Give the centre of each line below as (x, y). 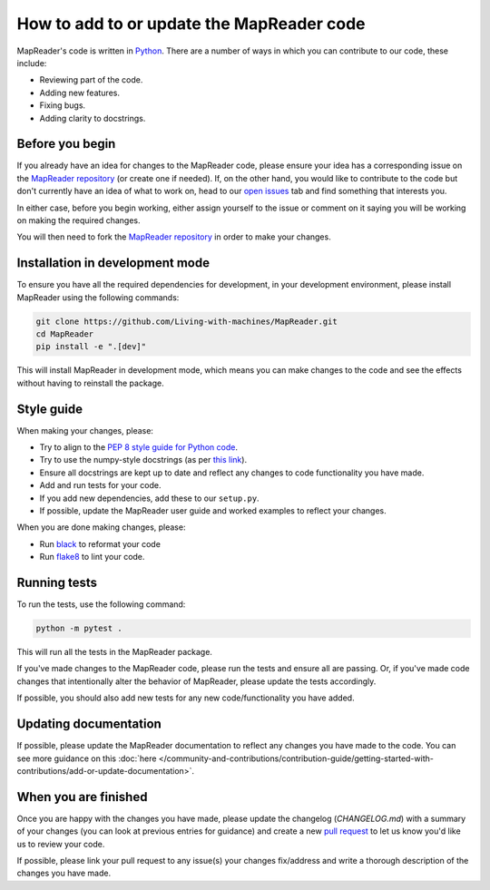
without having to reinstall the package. (90, 383)
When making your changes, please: (85, 430)
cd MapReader (65, 334)
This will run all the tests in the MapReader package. (115, 652)
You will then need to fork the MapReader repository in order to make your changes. (174, 237)
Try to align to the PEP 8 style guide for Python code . (138, 447)
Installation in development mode (113, 263)
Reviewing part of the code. (91, 80)
